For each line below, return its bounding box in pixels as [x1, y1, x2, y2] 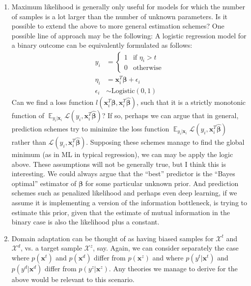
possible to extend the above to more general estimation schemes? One [11, 21, 224, 31]
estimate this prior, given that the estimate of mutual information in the [11, 207, 230, 217]
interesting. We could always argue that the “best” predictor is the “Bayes [11, 168, 235, 179]
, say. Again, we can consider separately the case [93, 243, 239, 253]
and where [152, 252, 184, 262]
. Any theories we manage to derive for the [109, 263, 238, 273]
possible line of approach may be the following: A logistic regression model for [11, 30, 247, 40]
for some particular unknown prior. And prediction [85, 178, 239, 188]
